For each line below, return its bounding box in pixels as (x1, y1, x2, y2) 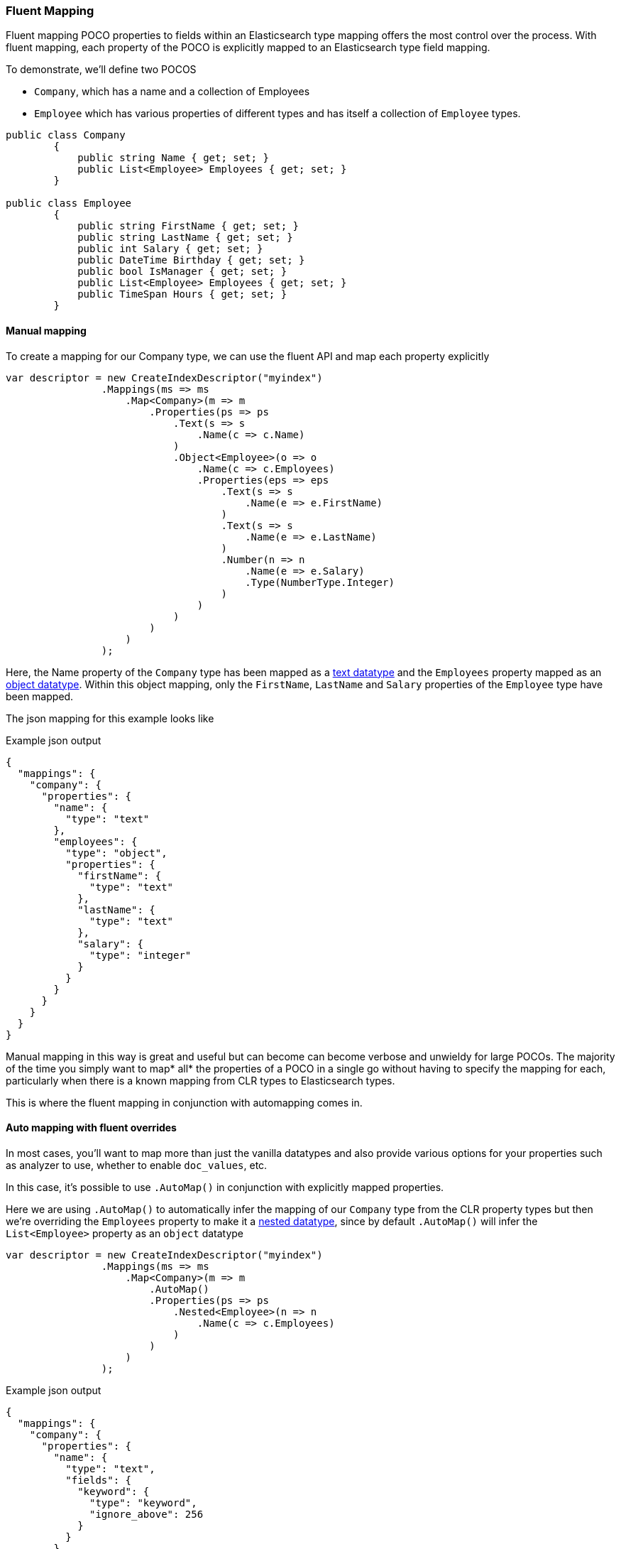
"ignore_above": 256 (89, 1508, 204, 1520)
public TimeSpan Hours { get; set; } (77, 288, 287, 300)
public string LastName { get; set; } (77, 232, 293, 244)
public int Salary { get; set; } (77, 243, 263, 255)
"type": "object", (65, 847, 167, 859)
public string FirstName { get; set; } (77, 220, 299, 232)
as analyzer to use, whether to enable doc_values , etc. (6, 1158, 268, 1171)
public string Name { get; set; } (77, 152, 269, 164)
